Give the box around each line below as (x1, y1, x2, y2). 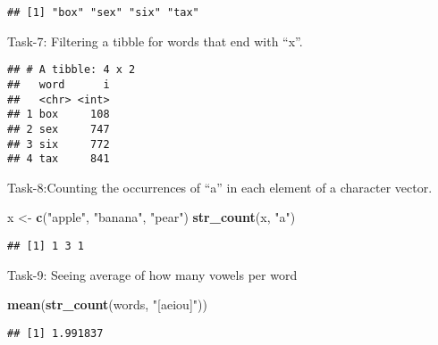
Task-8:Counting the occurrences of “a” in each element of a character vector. (7, 177, 433, 196)
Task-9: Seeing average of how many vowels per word (7, 265, 298, 283)
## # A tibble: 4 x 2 (7, 63, 136, 77)
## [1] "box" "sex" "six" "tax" (7, 6, 199, 19)
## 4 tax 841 (7, 152, 110, 166)
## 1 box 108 (7, 108, 110, 121)
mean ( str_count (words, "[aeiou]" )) (7, 295, 207, 314)
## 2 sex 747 (7, 122, 110, 136)
